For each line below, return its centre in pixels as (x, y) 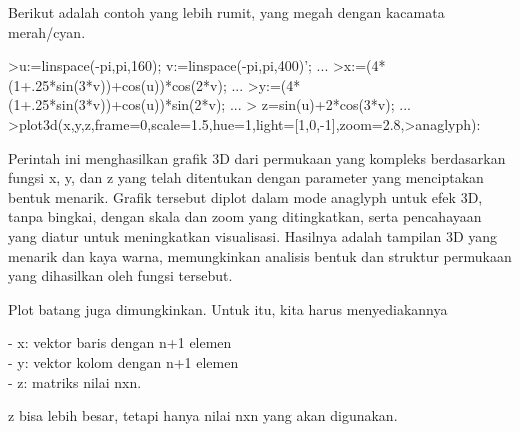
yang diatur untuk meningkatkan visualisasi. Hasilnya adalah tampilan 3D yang (253, 235)
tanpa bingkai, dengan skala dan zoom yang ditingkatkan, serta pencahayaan (245, 216)
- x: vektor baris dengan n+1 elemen (120, 342)
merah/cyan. (47, 31)
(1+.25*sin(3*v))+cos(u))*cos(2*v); (117, 84)
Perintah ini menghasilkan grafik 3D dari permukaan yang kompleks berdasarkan (257, 157)
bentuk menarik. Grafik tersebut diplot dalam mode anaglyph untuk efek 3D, (245, 196)
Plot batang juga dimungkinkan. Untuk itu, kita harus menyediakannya (228, 308)
